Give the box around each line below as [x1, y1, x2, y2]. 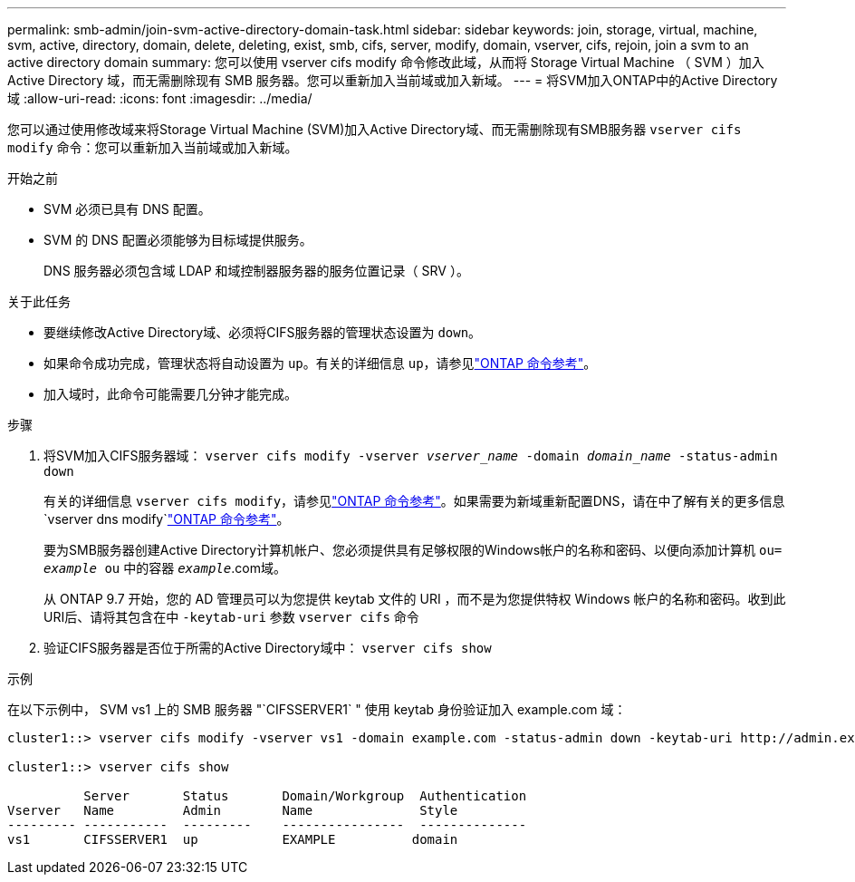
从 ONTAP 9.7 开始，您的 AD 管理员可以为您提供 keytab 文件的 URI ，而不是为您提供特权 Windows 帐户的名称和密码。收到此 [43, 591, 786, 606]
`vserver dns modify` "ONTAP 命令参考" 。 [43, 511, 290, 527]
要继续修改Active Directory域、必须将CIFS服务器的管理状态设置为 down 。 [43, 325, 482, 340]
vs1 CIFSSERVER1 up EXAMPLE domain [7, 832, 458, 847]
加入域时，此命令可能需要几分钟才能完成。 [43, 386, 297, 402]
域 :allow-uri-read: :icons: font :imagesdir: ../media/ [7, 91, 312, 106]
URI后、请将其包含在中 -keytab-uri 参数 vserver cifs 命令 [43, 609, 419, 625]
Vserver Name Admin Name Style [7, 803, 458, 818]
